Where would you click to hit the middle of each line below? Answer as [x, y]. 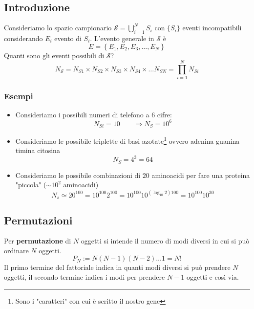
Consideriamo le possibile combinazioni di [78, 175]
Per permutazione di [38, 241]
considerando [23, 38]
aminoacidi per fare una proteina [201, 175]
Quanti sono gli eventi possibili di [54, 55]
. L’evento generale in [122, 38]
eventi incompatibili [212, 28]
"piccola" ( [31, 185]
